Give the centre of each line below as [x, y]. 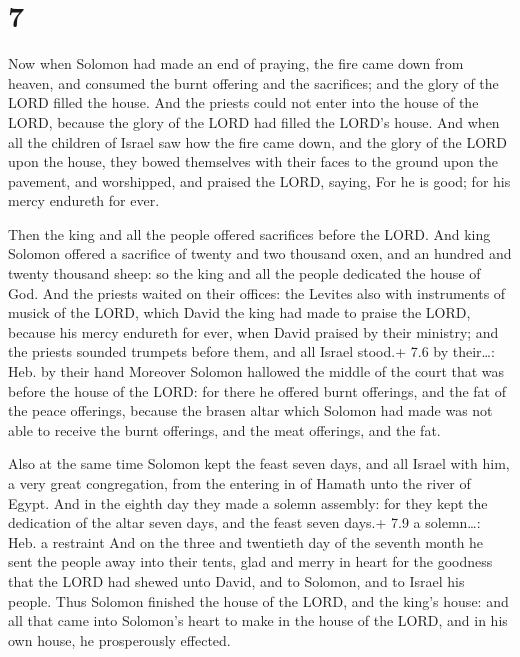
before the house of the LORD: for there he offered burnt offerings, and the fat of [257, 390]
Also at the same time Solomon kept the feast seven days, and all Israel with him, [259, 463]
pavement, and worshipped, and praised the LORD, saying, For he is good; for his [259, 180]
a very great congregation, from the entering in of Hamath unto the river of [239, 483]
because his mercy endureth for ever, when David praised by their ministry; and [253, 331]
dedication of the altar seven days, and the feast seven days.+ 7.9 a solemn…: [244, 522]
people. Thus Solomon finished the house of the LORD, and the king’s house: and [258, 600]
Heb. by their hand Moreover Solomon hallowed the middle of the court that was [256, 371]
